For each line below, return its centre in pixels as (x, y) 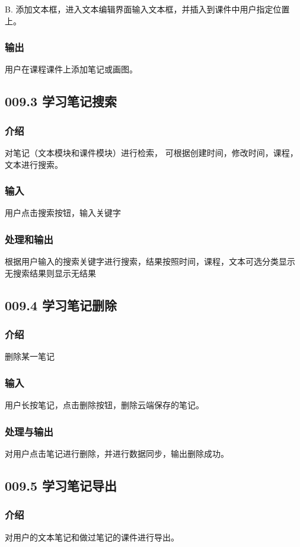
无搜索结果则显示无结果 (50, 273)
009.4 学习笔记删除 (61, 305)
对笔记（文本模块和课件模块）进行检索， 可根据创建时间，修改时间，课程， (151, 152)
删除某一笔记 (30, 356)
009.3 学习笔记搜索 (61, 101)
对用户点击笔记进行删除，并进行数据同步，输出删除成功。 (117, 454)
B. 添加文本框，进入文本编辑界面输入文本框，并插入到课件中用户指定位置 (147, 9)
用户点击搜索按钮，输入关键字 (63, 213)
